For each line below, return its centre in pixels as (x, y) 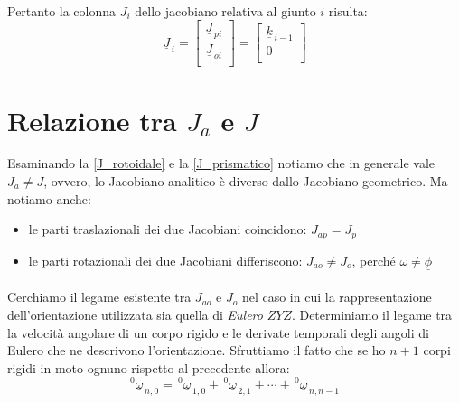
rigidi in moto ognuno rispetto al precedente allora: (149, 367)
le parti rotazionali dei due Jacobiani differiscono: (165, 260)
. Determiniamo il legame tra (372, 315)
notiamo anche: (49, 198)
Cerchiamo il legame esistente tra (99, 297)
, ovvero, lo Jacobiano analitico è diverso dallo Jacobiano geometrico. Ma (246, 181)
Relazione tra (92, 120)
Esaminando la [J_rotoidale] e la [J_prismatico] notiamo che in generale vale (221, 163)
